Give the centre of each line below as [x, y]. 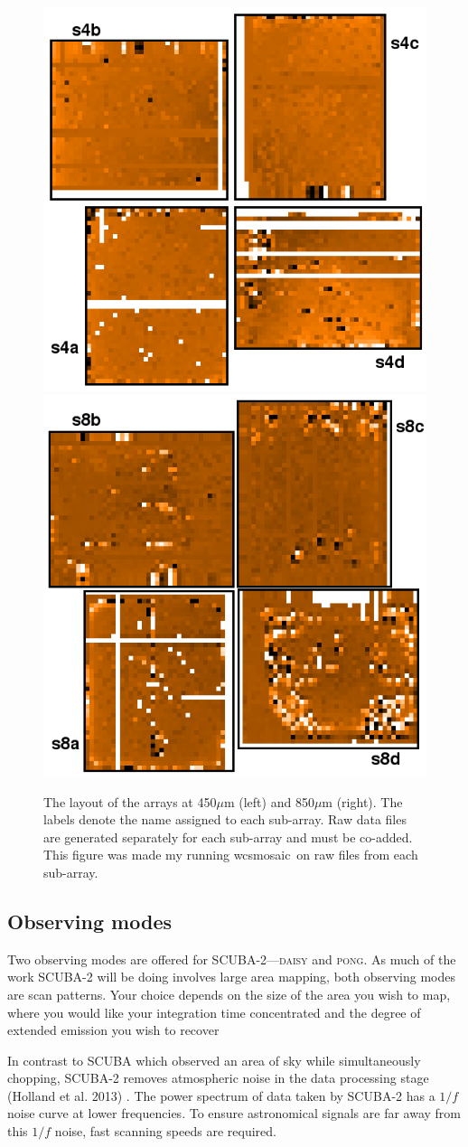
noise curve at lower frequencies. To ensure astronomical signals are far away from [234, 1113]
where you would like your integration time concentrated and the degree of [214, 1012]
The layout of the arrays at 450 [130, 801]
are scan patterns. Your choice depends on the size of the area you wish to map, [229, 994]
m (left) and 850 [269, 801]
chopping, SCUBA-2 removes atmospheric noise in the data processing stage [218, 1078]
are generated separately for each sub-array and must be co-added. [228, 837]
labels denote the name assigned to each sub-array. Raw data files [225, 819]
